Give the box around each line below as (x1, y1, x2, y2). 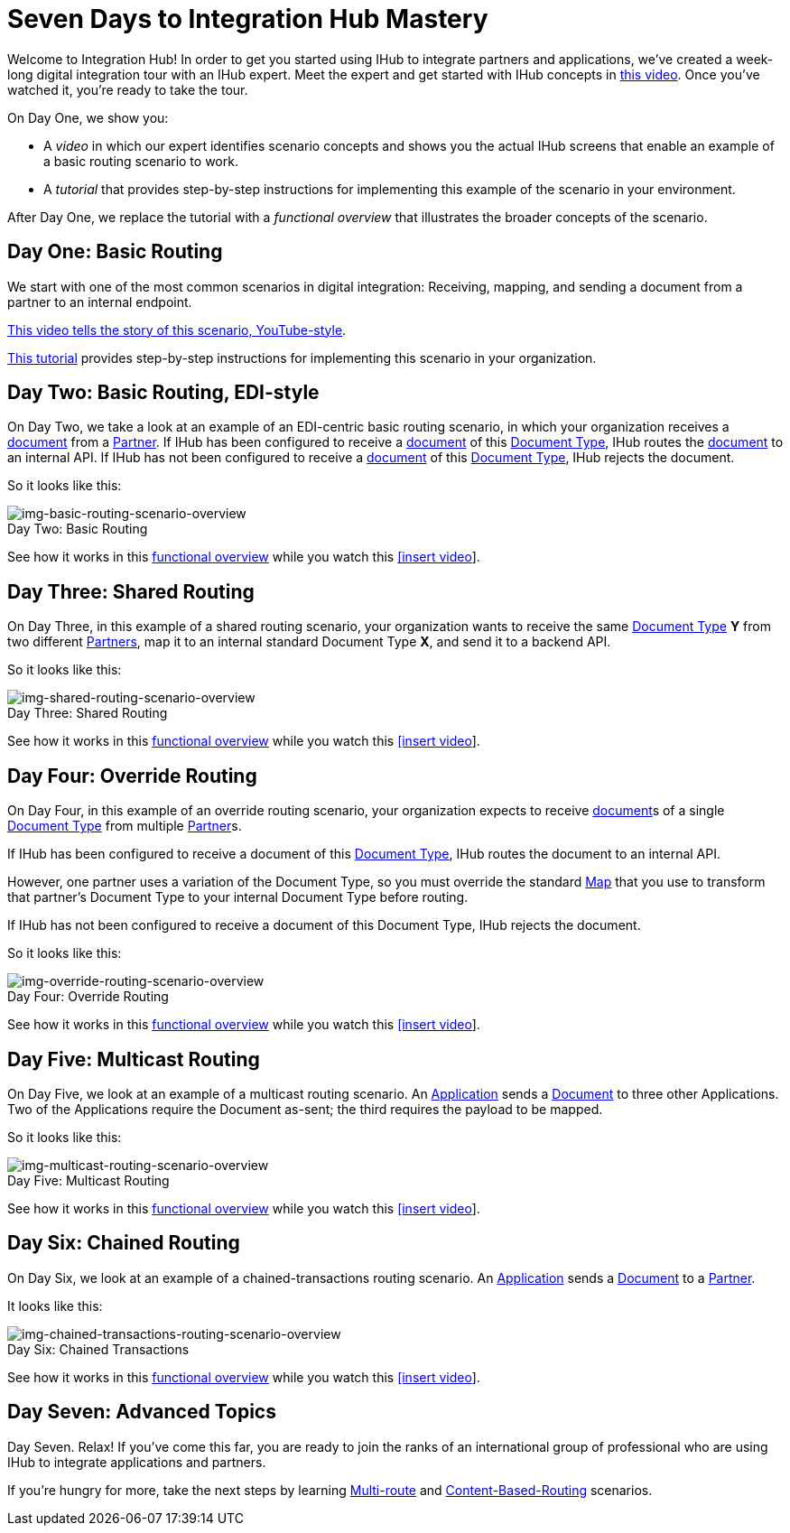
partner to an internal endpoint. (7, 293, 192, 310)
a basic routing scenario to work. (43, 153, 238, 169)
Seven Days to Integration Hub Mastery (7, 4, 488, 34)
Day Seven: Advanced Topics (7, 1400, 276, 1424)
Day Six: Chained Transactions (7, 1341, 190, 1357)
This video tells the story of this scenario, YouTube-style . (7, 321, 347, 338)
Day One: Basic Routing (7, 240, 223, 264)
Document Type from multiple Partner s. (7, 818, 242, 834)
